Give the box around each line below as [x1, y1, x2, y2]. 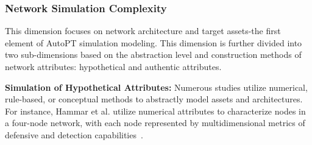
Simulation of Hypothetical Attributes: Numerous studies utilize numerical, [5, 80, 308, 93]
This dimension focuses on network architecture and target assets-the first [5, 24, 281, 37]
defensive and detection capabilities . [5, 128, 143, 141]
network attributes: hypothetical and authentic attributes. [5, 60, 222, 72]
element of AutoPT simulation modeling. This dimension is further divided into [5, 36, 302, 49]
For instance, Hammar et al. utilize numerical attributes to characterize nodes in [5, 104, 306, 117]
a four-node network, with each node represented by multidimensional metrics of [5, 116, 305, 129]
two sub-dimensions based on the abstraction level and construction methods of [5, 48, 302, 61]
